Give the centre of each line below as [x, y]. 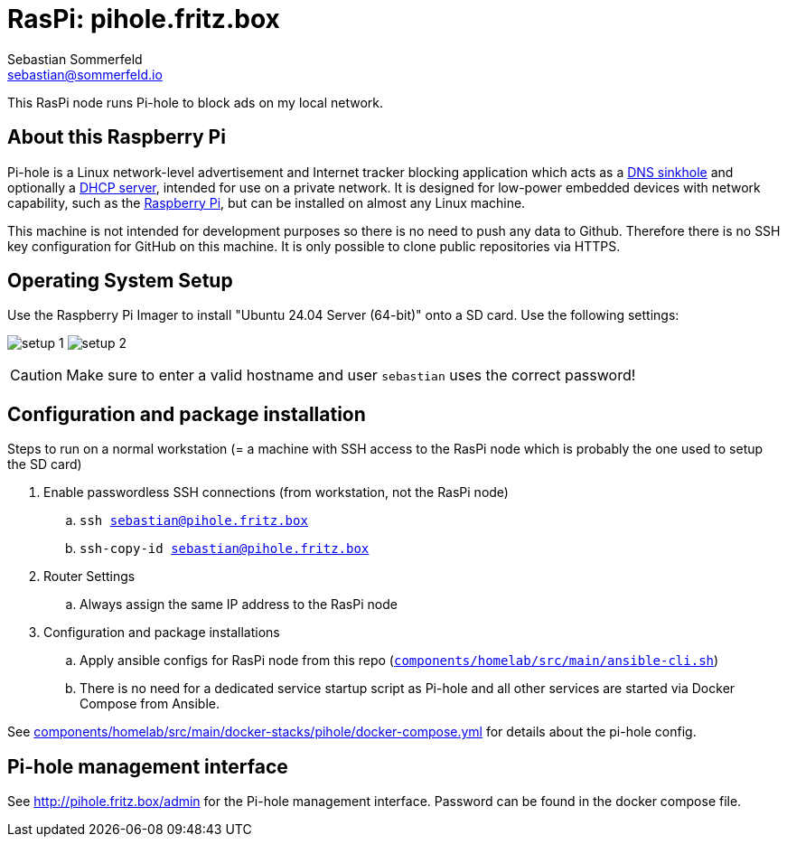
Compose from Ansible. [150, 704]
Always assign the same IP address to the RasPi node [239, 605]
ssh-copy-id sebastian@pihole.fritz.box [225, 549]
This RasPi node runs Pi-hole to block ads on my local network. [196, 102]
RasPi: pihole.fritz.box [144, 19]
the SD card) [45, 464]
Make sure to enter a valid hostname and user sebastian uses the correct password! [351, 375]
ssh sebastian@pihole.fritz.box [194, 521]
